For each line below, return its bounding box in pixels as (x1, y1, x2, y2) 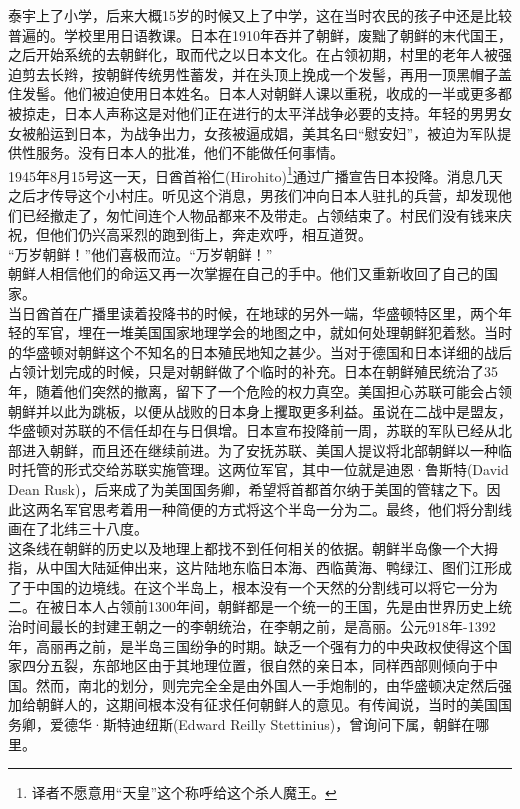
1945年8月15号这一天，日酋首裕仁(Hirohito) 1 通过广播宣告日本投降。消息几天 (8, 162, 503, 186)
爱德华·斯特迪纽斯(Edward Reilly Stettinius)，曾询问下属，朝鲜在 (49, 714, 476, 735)
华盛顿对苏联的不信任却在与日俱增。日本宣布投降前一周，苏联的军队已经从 (8, 420, 498, 441)
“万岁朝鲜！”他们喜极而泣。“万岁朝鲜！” (8, 243, 273, 264)
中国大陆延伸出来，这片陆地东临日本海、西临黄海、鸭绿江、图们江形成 (49, 557, 512, 578)
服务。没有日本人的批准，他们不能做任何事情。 (35, 142, 344, 163)
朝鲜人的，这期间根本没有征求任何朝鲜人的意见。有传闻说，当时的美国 (35, 694, 498, 715)
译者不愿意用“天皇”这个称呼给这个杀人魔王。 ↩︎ (31, 782, 337, 803)
